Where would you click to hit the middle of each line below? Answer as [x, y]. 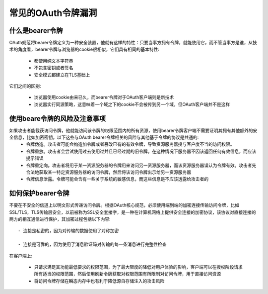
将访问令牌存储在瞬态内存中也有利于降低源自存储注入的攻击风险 [99, 281]
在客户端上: [21, 256]
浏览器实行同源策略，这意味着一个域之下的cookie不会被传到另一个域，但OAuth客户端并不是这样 [132, 104]
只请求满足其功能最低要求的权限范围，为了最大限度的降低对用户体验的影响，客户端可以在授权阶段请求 [138, 267]
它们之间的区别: [25, 86]
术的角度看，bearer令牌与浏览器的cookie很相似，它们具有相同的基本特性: [84, 49]
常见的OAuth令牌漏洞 [53, 13]
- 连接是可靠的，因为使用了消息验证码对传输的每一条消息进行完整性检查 [92, 245]
